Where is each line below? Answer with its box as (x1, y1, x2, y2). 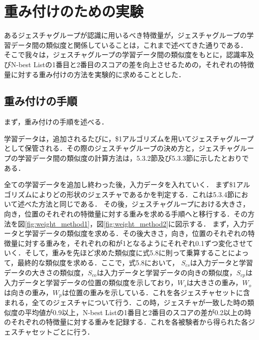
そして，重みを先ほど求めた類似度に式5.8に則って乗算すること (24, 247, 228, 258)
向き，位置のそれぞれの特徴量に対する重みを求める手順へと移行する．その (4, 209, 248, 219)
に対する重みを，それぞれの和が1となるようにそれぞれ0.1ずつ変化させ (17, 237, 247, 248)
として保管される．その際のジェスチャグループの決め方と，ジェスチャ (4, 143, 233, 153)
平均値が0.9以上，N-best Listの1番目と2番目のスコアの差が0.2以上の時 (24, 307, 252, 317)
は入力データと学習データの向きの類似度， (97, 267, 237, 277)
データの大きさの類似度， (4, 267, 88, 277)
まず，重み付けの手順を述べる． (4, 116, 109, 127)
